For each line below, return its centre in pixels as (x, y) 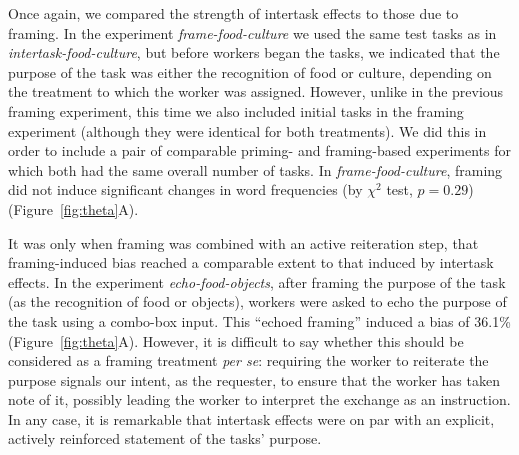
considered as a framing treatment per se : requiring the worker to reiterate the (248, 360)
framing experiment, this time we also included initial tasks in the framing (236, 110)
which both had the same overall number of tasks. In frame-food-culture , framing (255, 169)
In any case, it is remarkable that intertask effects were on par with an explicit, (251, 418)
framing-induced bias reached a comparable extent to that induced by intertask (251, 262)
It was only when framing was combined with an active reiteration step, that (243, 242)
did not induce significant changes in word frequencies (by (185, 189)
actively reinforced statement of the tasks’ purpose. (165, 438)
